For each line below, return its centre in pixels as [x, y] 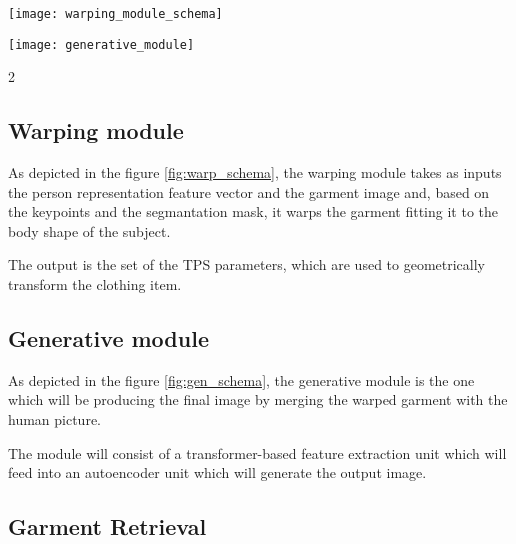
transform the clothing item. [95, 284]
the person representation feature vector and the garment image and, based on [249, 191]
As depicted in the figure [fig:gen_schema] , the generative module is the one [241, 379]
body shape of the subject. [89, 230]
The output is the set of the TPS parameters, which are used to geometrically [247, 264]
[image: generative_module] [101, 44]
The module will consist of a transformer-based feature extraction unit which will [257, 452]
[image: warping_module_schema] [115, 14]
